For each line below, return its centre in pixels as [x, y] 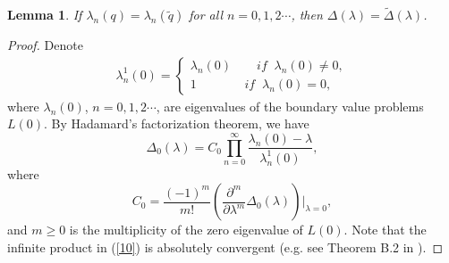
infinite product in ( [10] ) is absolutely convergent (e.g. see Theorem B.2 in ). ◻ [225, 247]
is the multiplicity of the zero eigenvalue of [186, 230]
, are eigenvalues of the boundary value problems [290, 106]
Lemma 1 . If [45, 15]
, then [307, 15]
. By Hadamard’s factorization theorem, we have [177, 123]
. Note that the [385, 230]
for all [206, 15]
